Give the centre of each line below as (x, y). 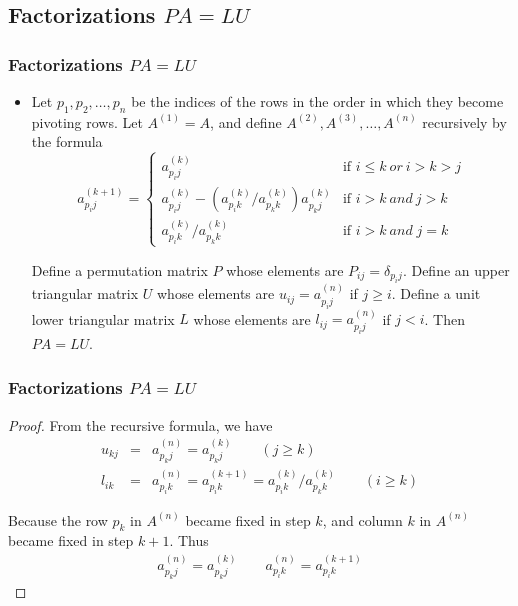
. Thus (189, 540)
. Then (444, 318)
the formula (67, 141)
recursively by (464, 121)
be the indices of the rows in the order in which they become (317, 101)
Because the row (58, 519)
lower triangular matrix (103, 318)
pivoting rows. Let (87, 121)
